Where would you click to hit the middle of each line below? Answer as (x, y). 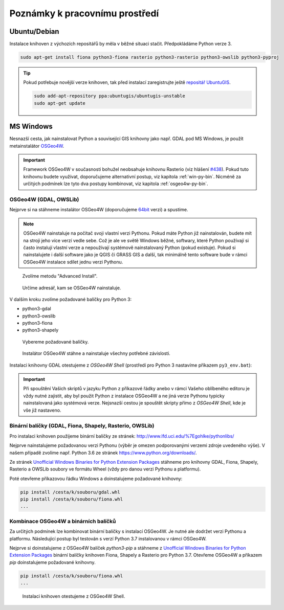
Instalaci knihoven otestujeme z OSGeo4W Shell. (74, 596)
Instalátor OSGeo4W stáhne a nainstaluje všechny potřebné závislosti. (96, 353)
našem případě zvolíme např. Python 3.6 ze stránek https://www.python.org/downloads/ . (103, 453)
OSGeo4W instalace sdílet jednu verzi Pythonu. (73, 262)
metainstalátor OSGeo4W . (37, 146)
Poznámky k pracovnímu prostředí (84, 13)
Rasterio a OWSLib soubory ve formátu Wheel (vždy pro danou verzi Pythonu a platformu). (105, 469)
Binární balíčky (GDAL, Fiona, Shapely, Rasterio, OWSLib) (82, 426)
